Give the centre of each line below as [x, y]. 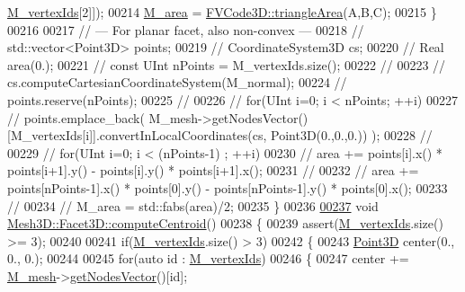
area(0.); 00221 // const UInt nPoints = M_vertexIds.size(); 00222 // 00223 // [227, 64]
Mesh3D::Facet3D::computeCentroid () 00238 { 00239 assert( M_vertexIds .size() [225, 223]
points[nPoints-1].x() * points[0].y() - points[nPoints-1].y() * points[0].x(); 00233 [228, 187]
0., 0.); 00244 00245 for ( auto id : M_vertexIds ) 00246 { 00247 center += [208, 258]
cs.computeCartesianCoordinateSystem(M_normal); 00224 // [177, 82]
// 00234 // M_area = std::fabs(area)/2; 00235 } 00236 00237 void [193, 205]
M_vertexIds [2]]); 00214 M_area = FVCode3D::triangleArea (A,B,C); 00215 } [222, 12]
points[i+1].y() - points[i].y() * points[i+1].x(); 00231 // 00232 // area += [213, 170]
